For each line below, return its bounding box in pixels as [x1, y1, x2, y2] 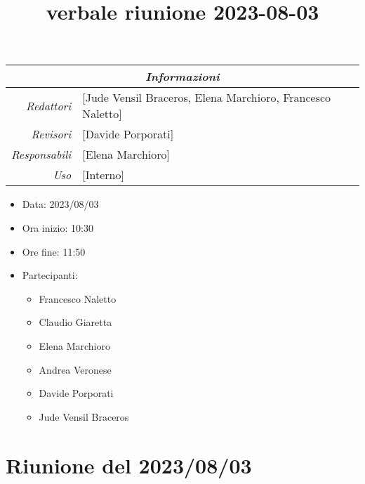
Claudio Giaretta [39, 315, 112, 329]
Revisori [31, 126, 72, 143]
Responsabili [11, 146, 72, 163]
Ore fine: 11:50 [22, 244, 86, 259]
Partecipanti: [22, 268, 78, 282]
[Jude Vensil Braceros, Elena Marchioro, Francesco [82, 89, 331, 106]
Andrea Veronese [39, 362, 112, 377]
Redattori [26, 97, 72, 114]
